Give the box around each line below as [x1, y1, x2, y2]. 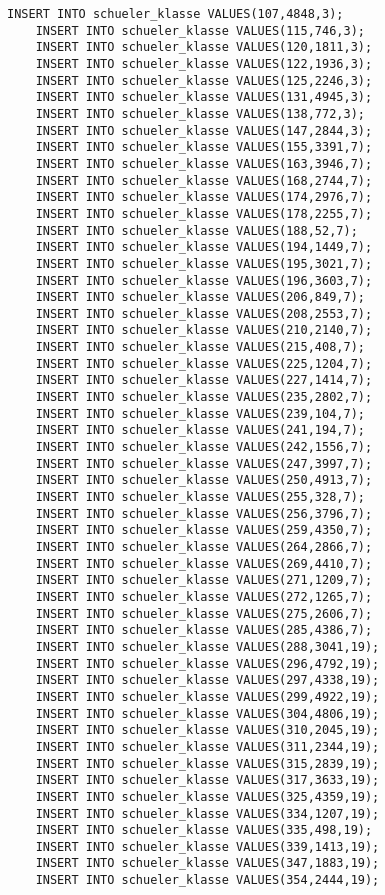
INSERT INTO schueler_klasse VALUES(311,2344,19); [35, 739, 380, 754]
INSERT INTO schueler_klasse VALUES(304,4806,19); [35, 706, 380, 721]
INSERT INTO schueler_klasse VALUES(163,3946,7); [35, 156, 373, 171]
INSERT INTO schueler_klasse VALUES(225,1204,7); [35, 356, 373, 371]
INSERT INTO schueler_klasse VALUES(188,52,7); [35, 223, 358, 238]
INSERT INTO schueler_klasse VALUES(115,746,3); [35, 23, 365, 38]
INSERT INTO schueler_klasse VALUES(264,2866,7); [35, 540, 373, 554]
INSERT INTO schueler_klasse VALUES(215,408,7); [35, 340, 365, 355]
